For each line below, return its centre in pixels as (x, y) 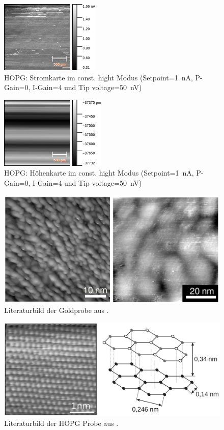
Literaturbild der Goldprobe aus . (57, 310)
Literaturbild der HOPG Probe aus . (61, 423)
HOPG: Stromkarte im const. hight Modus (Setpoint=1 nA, (99, 77)
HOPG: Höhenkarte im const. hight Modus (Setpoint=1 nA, (99, 173)
